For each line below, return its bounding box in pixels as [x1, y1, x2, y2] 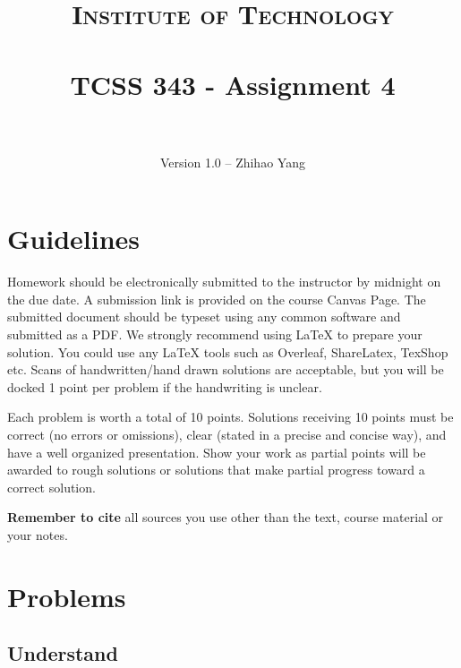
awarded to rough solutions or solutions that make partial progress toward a [7, 460, 425, 479]
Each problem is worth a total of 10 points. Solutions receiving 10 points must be [7, 407, 454, 426]
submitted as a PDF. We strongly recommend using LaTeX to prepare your [7, 325, 423, 343]
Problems [7, 578, 126, 614]
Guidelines [7, 220, 141, 257]
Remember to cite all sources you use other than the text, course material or [7, 508, 444, 527]
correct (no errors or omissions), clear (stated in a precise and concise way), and [7, 424, 447, 443]
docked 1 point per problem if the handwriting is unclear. [7, 377, 322, 396]
